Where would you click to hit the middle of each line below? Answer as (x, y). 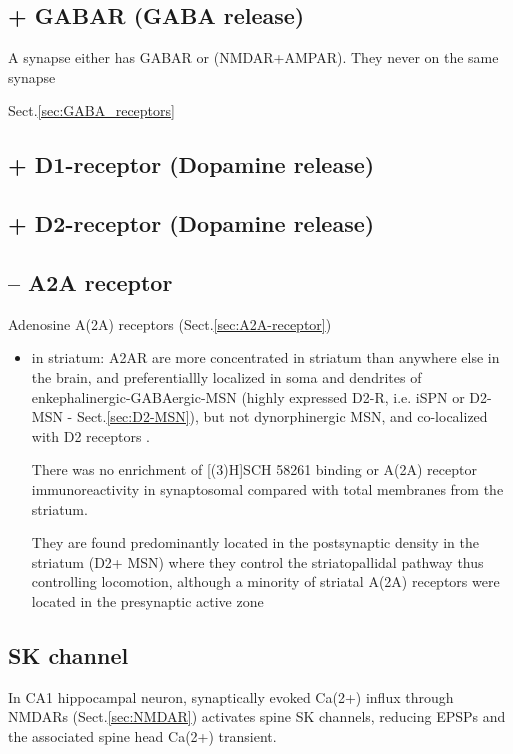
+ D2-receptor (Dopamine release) (191, 223)
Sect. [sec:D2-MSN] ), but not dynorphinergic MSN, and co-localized (282, 416)
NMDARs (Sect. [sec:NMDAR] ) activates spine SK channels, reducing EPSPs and (257, 716)
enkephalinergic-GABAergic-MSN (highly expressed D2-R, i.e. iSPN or (248, 396)
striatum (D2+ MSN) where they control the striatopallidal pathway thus (257, 561)
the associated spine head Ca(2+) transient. (142, 735)
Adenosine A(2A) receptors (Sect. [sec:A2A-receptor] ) (170, 323)
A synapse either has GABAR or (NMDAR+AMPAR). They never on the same (253, 57)
